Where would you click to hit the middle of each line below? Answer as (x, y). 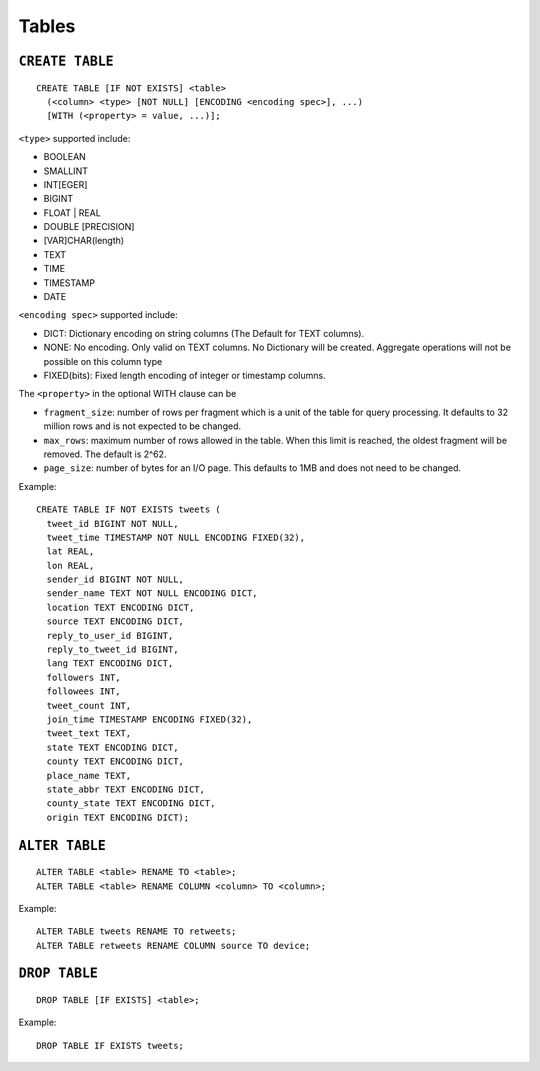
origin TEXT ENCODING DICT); (118, 817)
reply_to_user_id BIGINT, (110, 635)
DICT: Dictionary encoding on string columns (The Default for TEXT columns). (204, 333)
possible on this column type (103, 361)
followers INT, (83, 677)
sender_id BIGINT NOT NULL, (115, 579)
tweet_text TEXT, (89, 733)
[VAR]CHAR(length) (84, 241)
